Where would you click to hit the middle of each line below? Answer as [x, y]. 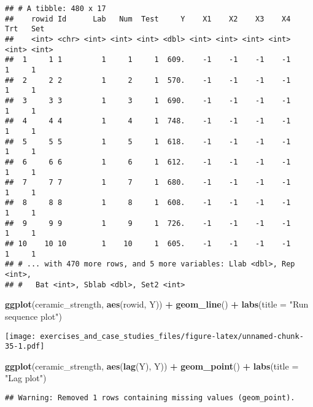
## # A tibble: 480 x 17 [56, 9]
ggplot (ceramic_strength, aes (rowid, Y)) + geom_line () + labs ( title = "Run [157, 304]
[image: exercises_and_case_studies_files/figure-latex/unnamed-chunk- [154, 336]
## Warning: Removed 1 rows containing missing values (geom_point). [150, 398]
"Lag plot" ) [26, 378]
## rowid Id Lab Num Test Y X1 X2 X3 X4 [148, 19]
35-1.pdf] [25, 347]
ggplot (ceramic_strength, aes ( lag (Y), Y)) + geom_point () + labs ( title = [152, 366]
